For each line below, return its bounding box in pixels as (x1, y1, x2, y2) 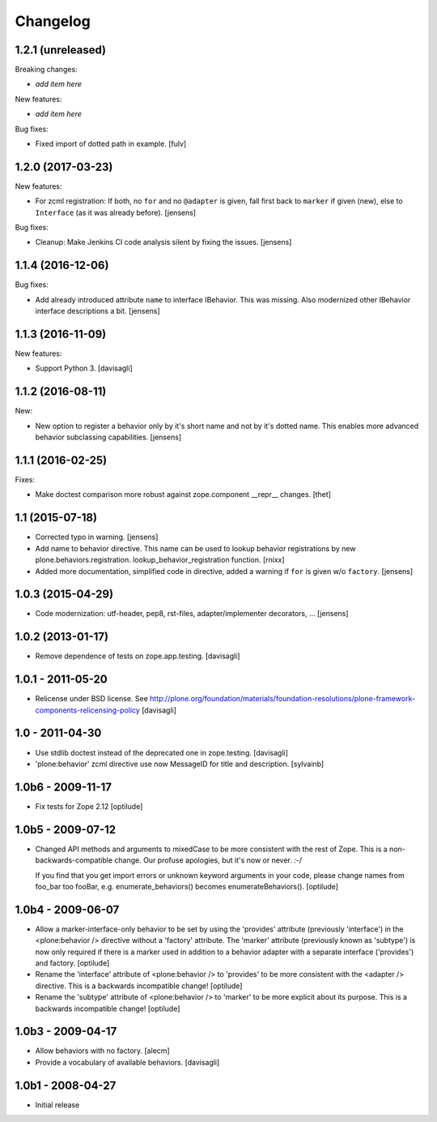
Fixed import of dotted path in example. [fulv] (35, 139, 187, 149)
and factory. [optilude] (35, 958, 110, 968)
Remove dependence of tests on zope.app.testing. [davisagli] (35, 651, 240, 661)
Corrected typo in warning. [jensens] (35, 532, 159, 542)
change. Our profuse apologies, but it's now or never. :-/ (114, 855, 303, 865)
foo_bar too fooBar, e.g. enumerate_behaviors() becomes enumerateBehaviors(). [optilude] (35, 881, 339, 891)
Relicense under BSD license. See (35, 694, 149, 704)
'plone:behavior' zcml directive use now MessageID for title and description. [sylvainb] (35, 759, 325, 769)
